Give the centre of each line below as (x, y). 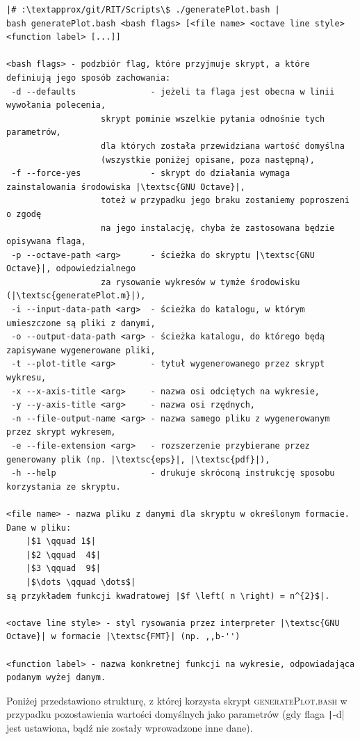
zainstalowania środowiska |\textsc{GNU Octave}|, (126, 187)
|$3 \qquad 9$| (64, 569)
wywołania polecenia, (56, 105)
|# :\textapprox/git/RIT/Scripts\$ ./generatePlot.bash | (143, 10)
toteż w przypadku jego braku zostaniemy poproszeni (225, 201)
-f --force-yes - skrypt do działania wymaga (151, 174)
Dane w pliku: (39, 528)
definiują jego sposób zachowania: (89, 78)
